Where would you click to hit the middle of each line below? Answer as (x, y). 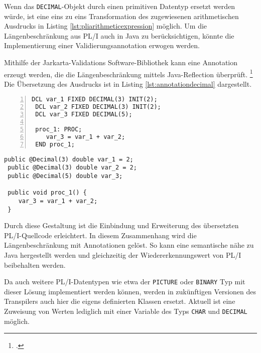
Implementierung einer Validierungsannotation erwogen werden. (102, 45)
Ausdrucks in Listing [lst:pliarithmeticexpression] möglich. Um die (106, 26)
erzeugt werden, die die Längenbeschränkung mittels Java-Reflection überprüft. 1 (128, 73)
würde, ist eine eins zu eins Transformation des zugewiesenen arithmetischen (121, 16)
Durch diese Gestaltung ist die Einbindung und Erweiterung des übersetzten (121, 225)
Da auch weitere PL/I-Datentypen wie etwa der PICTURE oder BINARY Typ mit (125, 282)
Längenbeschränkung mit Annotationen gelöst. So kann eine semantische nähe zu (129, 245)
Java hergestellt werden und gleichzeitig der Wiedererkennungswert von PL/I (123, 254)
